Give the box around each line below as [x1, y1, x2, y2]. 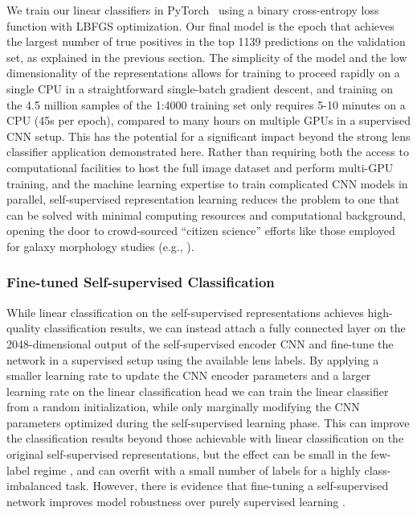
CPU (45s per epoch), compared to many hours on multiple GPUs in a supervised [6, 112, 411, 129]
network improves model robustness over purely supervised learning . [6, 492, 345, 509]
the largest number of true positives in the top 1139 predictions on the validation [6, 33, 406, 50]
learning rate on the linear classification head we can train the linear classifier [6, 382, 389, 399]
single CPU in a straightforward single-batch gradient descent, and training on [6, 80, 394, 97]
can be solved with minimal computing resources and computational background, [6, 206, 406, 223]
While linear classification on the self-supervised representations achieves [6, 303, 364, 320]
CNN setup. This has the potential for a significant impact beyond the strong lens [6, 127, 411, 144]
